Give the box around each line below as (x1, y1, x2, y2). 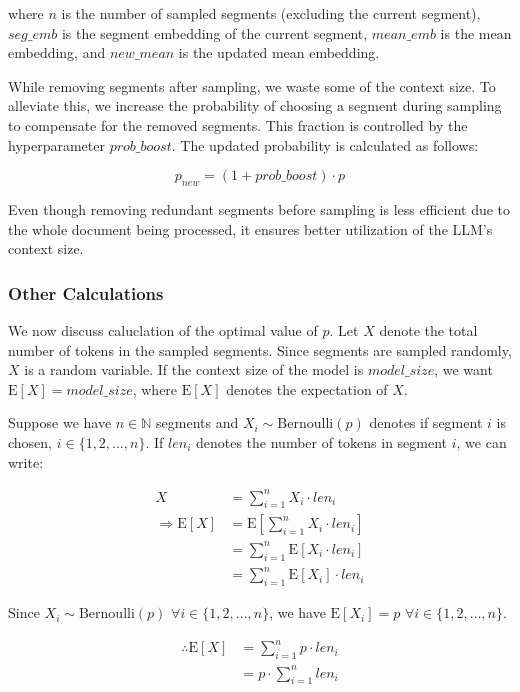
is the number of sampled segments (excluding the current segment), (61, 3, 481, 23)
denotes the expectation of (226, 378, 388, 399)
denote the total (379, 319, 478, 340)
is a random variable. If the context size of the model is (24, 359, 364, 380)
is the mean (440, 22, 512, 43)
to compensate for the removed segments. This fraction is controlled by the (8, 114, 468, 135)
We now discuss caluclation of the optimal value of (8, 319, 318, 340)
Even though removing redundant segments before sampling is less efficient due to (8, 198, 511, 219)
